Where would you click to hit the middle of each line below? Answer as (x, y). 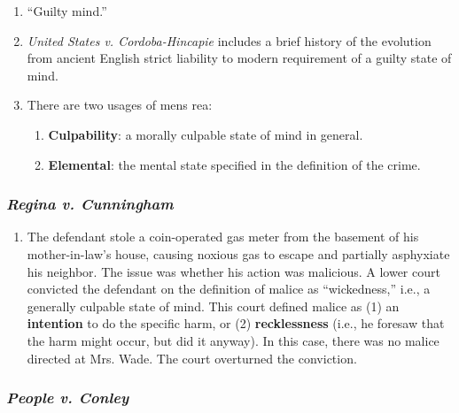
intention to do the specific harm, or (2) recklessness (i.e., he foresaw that (236, 323)
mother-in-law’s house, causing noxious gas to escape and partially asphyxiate (238, 253)
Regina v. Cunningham (90, 204)
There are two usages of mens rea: (120, 105)
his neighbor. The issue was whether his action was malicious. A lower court (233, 271)
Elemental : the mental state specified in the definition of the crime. (234, 164)
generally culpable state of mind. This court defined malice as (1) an (213, 306)
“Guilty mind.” (67, 11)
